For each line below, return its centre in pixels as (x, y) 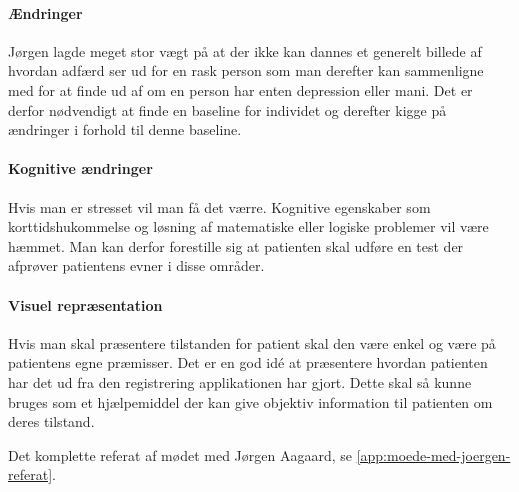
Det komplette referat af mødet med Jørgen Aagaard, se (180, 454)
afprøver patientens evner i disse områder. (136, 265)
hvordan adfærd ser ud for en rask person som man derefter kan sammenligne (246, 70)
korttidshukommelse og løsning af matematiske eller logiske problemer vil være (248, 226)
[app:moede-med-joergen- (433, 454)
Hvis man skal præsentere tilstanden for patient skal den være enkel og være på (252, 342)
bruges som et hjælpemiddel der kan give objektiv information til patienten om (250, 401)
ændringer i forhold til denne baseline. (125, 129)
